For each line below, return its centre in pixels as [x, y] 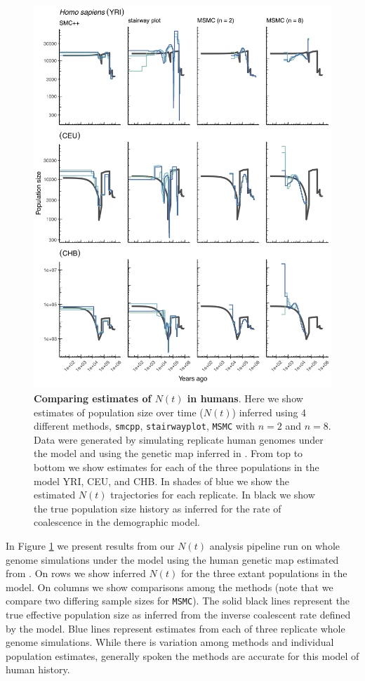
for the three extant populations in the [264, 573]
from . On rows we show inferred [76, 573]
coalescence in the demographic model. [117, 522]
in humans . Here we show [245, 398]
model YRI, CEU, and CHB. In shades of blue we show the [161, 481]
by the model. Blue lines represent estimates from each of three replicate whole [175, 628]
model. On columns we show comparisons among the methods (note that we [170, 587]
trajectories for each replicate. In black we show [213, 495]
